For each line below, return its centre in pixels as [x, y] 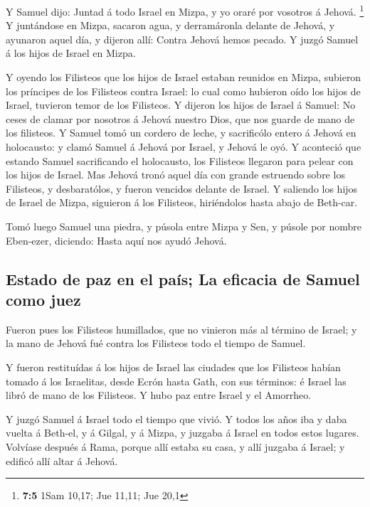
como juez [43, 299]
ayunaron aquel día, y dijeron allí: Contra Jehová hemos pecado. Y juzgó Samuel [182, 39]
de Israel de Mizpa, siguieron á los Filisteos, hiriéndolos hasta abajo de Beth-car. [182, 202]
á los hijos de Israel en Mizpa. [71, 53]
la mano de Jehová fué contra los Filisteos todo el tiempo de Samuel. [156, 343]
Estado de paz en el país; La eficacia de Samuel [183, 278]
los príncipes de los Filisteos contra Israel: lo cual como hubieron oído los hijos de [183, 91]
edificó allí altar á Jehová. [62, 460]
